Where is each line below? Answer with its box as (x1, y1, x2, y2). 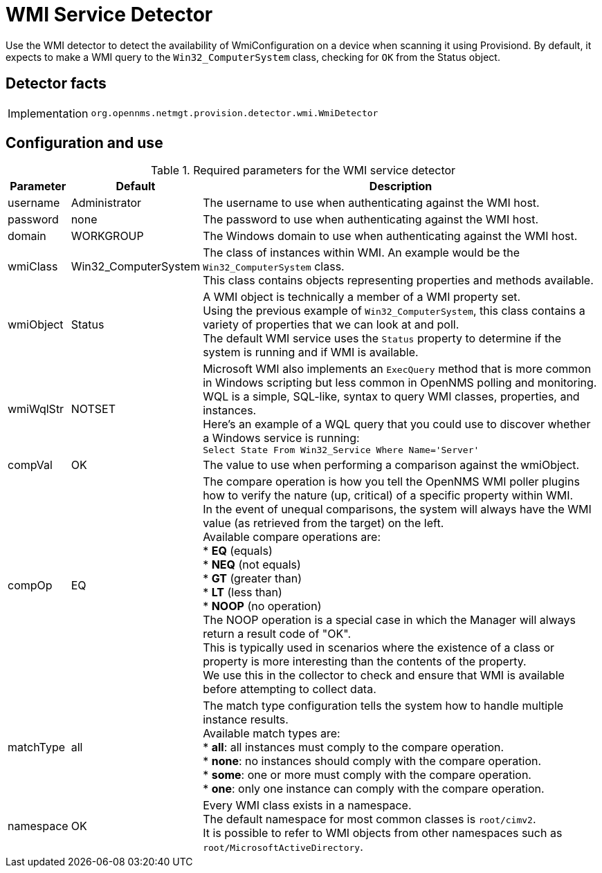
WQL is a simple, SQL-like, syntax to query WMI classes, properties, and (203, 389, 580, 404)
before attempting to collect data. (203, 682, 376, 697)
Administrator (71, 196, 142, 210)
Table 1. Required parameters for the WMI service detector (150, 163, 456, 178)
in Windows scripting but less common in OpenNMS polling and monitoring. (203, 376, 597, 390)
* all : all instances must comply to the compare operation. (203, 740, 504, 755)
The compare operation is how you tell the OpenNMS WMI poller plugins (203, 475, 580, 489)
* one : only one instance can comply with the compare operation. (203, 782, 545, 796)
